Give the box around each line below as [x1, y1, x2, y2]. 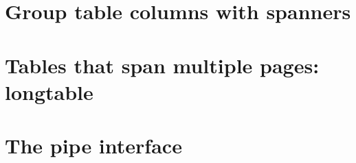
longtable [5, 77, 93, 105]
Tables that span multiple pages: [5, 51, 320, 79]
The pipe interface [5, 131, 182, 160]
